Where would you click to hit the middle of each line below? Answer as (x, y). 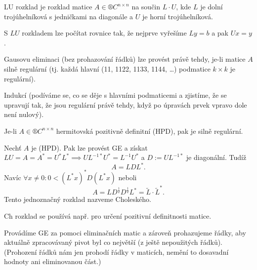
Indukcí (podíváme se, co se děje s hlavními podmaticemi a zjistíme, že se (115, 95)
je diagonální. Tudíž (216, 157)
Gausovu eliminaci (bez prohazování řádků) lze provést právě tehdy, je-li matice (125, 59)
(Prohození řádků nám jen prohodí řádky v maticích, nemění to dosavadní (116, 251)
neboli (128, 177)
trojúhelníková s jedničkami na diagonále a (69, 16)
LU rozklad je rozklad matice (48, 6)
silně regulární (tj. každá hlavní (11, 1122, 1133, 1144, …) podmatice (107, 68)
